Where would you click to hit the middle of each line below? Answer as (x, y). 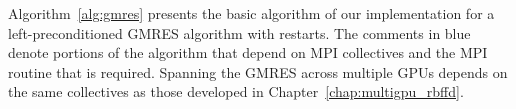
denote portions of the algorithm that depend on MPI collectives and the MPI (248, 52)
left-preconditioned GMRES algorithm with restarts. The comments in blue (239, 32)
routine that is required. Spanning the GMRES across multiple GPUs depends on (258, 71)
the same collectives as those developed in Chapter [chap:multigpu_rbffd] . (236, 91)
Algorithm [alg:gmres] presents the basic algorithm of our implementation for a (251, 13)
